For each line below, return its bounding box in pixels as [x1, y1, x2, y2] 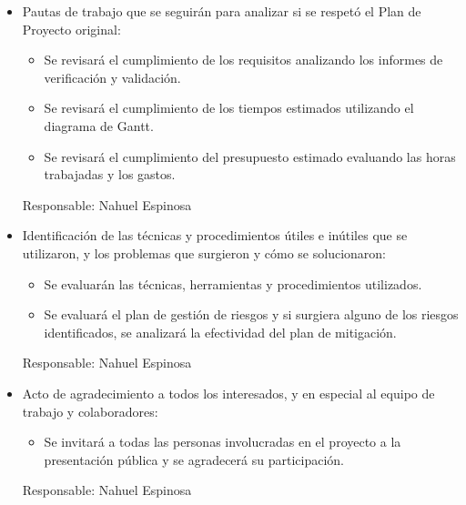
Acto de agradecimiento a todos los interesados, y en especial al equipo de [22, 383, 435, 402]
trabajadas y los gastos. [44, 165, 176, 184]
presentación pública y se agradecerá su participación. [44, 449, 344, 469]
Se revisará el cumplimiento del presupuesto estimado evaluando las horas [44, 146, 456, 166]
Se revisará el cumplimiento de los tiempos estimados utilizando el [44, 98, 414, 117]
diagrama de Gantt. [44, 116, 154, 135]
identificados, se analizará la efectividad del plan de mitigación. [44, 322, 397, 341]
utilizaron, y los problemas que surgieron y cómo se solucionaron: [22, 243, 386, 262]
